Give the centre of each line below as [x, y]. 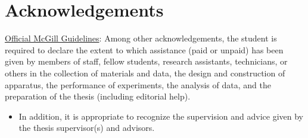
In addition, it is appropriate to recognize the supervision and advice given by [161, 116]
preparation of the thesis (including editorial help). [98, 96]
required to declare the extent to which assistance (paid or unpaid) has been [144, 49]
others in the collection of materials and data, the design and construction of [145, 73]
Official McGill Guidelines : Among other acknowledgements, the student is [141, 38]
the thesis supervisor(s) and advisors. [87, 128]
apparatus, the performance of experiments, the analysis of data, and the [138, 84]
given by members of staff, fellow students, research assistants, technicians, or [146, 61]
